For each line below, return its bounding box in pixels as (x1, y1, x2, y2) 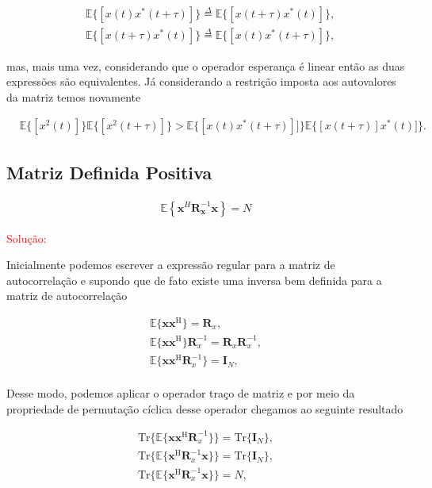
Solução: (6, 229, 47, 246)
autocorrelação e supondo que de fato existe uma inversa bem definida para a (6, 271, 382, 288)
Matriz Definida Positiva (6, 159, 212, 184)
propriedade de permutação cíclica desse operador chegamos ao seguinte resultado (6, 400, 403, 417)
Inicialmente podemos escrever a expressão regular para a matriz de (6, 256, 335, 273)
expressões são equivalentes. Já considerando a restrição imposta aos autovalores (6, 73, 396, 90)
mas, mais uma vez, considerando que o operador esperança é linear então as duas (6, 57, 405, 74)
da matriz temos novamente (6, 88, 141, 105)
